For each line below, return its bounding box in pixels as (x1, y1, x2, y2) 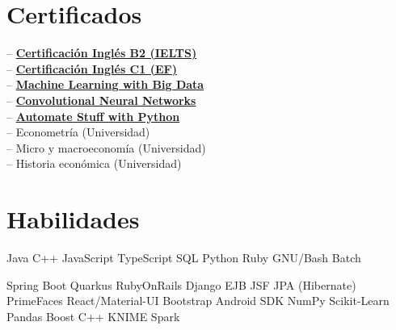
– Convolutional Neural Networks (6, 91, 196, 108)
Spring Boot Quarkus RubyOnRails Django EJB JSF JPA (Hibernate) (6, 276, 356, 293)
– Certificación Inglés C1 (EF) (6, 60, 177, 77)
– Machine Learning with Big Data (6, 76, 204, 93)
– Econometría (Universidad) (6, 123, 150, 140)
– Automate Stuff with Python (6, 107, 180, 124)
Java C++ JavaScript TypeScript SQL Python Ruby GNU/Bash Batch (6, 249, 361, 265)
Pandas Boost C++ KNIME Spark (6, 307, 180, 324)
